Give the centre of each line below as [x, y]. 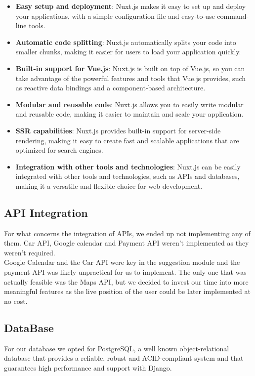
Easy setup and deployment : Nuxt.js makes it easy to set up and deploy [131, 6]
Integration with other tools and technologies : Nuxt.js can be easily [128, 166]
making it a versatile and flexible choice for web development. [109, 186]
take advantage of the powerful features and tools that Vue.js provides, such [131, 78]
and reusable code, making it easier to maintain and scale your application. [129, 114]
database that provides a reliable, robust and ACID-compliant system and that [124, 358]
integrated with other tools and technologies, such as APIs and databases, [127, 176]
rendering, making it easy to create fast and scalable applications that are [127, 140]
